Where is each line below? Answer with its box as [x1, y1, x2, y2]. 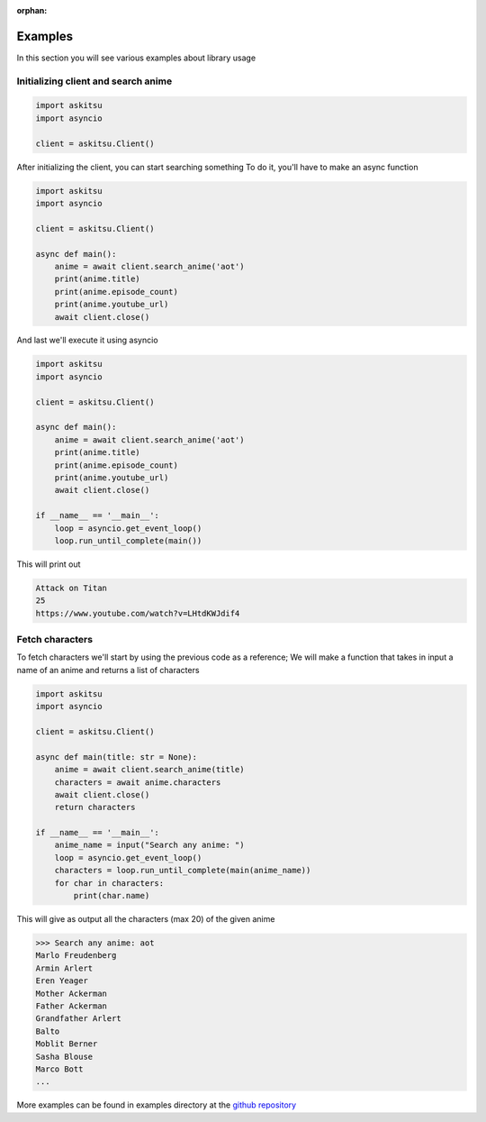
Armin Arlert [35, 962, 94, 973]
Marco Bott [35, 1063, 84, 1074]
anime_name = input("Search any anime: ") [54, 840, 245, 851]
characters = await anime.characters [54, 777, 221, 788]
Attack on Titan [35, 582, 108, 593]
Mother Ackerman [35, 988, 108, 999]
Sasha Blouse [35, 1051, 94, 1062]
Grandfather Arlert [35, 1014, 121, 1024]
